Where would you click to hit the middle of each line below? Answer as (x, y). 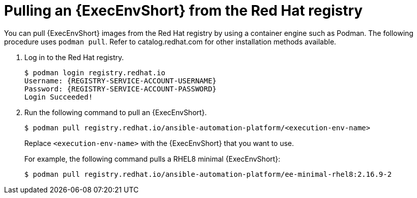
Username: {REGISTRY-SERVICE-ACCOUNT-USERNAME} (121, 81)
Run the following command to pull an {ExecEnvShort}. (116, 112)
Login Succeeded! (59, 97)
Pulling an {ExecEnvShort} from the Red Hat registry (183, 11)
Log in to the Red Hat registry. (74, 57)
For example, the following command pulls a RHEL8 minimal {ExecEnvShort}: (153, 159)
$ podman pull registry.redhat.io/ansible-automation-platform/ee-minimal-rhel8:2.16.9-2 (208, 174)
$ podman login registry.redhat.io (95, 72)
